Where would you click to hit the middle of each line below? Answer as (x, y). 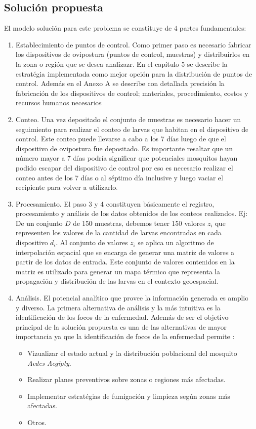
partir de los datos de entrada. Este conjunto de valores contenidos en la (125, 262)
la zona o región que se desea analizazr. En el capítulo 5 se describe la (122, 64)
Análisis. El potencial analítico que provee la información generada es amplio (132, 298)
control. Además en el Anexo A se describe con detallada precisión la (120, 83)
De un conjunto (39, 223)
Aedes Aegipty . (49, 363)
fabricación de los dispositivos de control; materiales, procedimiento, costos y (132, 93)
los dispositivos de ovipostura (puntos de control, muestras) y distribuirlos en (132, 54)
